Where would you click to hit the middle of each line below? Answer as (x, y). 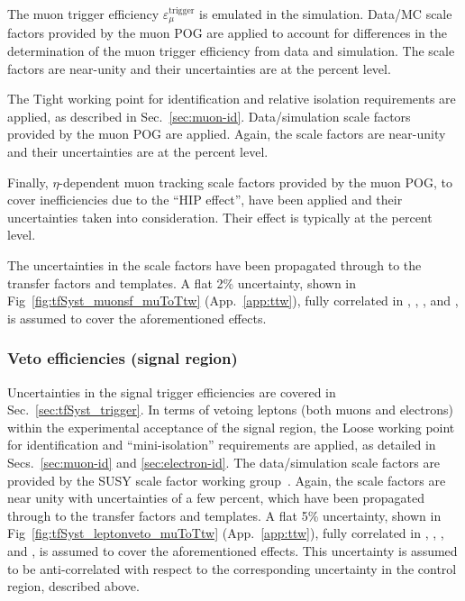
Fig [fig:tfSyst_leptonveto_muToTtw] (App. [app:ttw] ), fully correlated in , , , (226, 533)
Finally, (28, 182)
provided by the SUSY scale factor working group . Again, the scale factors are (227, 480)
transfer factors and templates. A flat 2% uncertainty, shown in (182, 282)
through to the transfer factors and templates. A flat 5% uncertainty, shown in (224, 515)
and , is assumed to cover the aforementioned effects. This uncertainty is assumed (232, 550)
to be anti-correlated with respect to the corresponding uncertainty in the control (232, 568)
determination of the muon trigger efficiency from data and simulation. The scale (231, 51)
